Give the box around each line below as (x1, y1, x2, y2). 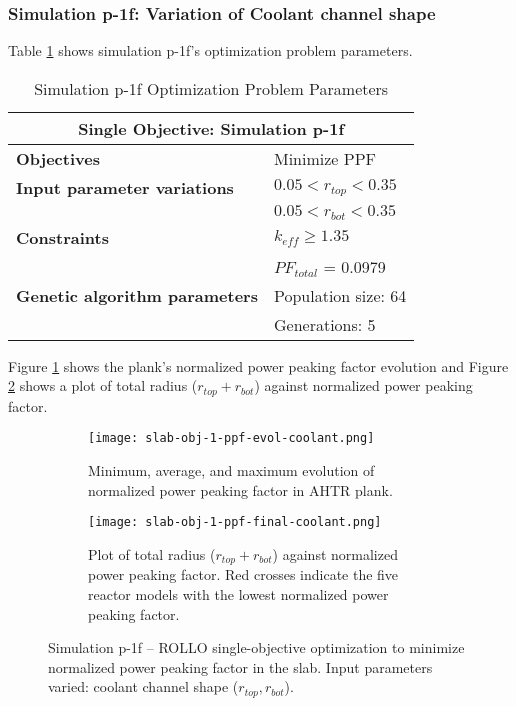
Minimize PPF (273, 146, 376, 170)
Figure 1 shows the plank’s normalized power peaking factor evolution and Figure (8, 355, 509, 376)
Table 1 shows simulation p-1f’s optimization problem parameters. (8, 40, 413, 61)
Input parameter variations (16, 175, 234, 199)
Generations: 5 (273, 312, 376, 336)
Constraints (16, 225, 109, 249)
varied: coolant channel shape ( (48, 676, 239, 697)
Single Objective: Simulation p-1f (78, 116, 344, 140)
